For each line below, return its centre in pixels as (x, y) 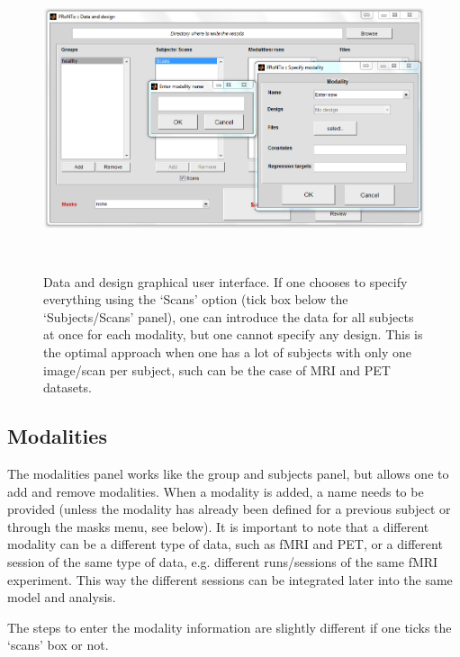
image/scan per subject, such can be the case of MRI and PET (217, 369)
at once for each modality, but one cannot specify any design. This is (233, 334)
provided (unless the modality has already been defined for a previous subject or (229, 509)
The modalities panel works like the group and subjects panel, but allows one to (228, 473)
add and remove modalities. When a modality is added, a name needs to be (216, 491)
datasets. (68, 387)
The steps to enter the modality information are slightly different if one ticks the (230, 627)
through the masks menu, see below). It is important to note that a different (218, 526)
